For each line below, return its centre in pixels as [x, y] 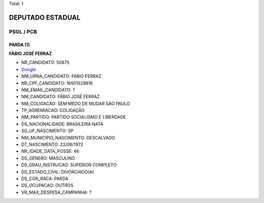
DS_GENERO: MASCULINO [48, 158]
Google [29, 69]
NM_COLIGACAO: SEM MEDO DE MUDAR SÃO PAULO [76, 103]
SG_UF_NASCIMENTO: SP [47, 131]
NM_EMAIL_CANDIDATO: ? [48, 90]
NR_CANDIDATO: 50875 [45, 62]
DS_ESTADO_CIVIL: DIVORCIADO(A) [58, 172]
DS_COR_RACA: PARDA [45, 179]
